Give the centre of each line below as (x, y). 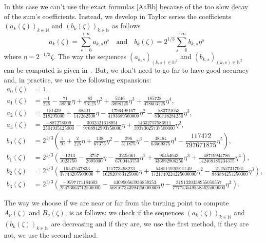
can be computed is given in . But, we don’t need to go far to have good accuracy (126, 70)
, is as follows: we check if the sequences (124, 212)
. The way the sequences (90, 56)
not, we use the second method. (51, 234)
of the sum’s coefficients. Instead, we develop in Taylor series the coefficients (118, 16)
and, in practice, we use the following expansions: (78, 79)
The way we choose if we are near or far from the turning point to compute (116, 203)
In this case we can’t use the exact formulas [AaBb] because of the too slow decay (126, 6)
